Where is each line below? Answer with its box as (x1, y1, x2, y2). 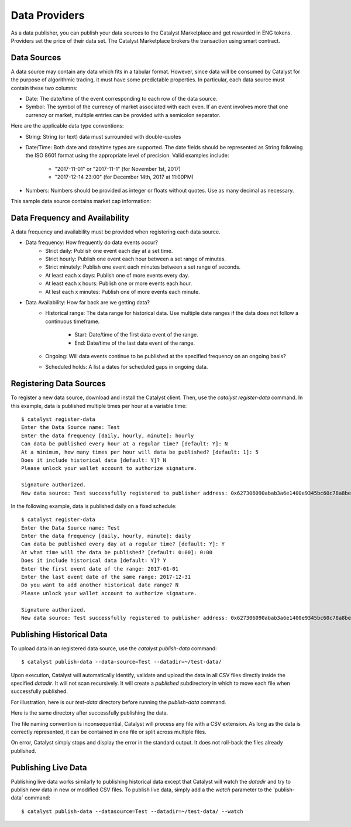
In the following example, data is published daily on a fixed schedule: (11, 502, 177, 509)
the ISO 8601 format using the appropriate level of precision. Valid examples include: (25, 152, 229, 159)
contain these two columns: (11, 84, 78, 91)
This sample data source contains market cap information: (11, 197, 152, 204)
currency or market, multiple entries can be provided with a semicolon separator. (25, 111, 221, 118)
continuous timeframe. (45, 318, 100, 325)
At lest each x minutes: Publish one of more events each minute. (45, 288, 200, 295)
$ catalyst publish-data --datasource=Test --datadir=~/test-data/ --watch (21, 808, 243, 815)
